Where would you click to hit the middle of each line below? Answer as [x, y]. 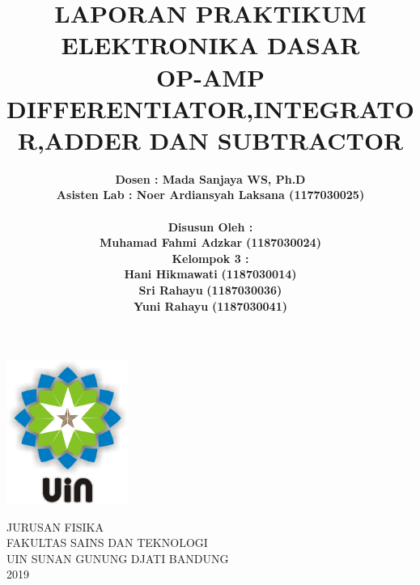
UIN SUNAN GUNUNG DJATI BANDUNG [118, 558]
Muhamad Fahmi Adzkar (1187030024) [210, 242]
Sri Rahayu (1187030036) [210, 290]
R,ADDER [79, 140]
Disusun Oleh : [210, 226]
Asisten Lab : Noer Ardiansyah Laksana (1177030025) [210, 195]
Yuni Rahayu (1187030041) [210, 305]
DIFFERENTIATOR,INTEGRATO [210, 108]
